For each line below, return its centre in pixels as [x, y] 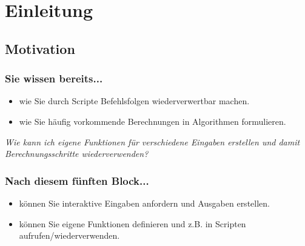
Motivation [40, 48]
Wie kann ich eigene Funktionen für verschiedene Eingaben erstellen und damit [152, 141]
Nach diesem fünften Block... [77, 180]
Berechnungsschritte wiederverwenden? [77, 154]
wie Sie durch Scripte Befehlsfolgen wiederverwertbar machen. [134, 101]
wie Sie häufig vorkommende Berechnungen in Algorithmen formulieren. [152, 121]
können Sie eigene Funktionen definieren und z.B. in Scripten [132, 223]
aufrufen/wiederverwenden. [69, 235]
